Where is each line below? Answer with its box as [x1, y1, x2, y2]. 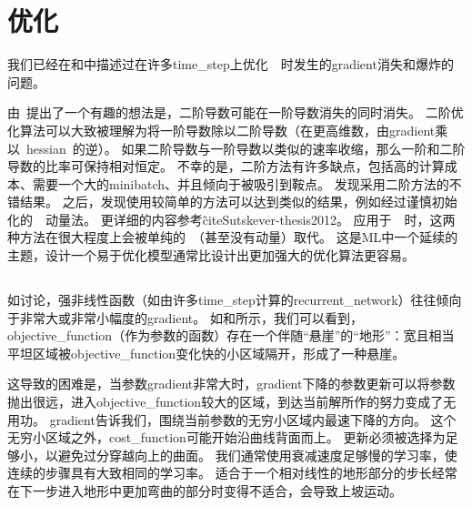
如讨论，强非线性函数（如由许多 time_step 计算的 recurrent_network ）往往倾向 [7, 290, 462, 309]
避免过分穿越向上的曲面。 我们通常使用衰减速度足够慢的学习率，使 [57, 445, 457, 464]
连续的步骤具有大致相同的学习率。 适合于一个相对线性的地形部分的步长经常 [7, 463, 457, 482]
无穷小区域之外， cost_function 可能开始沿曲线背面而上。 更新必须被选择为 [7, 428, 446, 447]
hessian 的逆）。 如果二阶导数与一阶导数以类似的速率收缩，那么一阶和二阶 [26, 138, 466, 157]
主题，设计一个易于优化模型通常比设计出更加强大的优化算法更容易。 [7, 246, 415, 265]
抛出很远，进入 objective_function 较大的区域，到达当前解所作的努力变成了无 [7, 392, 457, 411]
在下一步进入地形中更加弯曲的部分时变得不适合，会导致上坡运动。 [7, 481, 402, 500]
